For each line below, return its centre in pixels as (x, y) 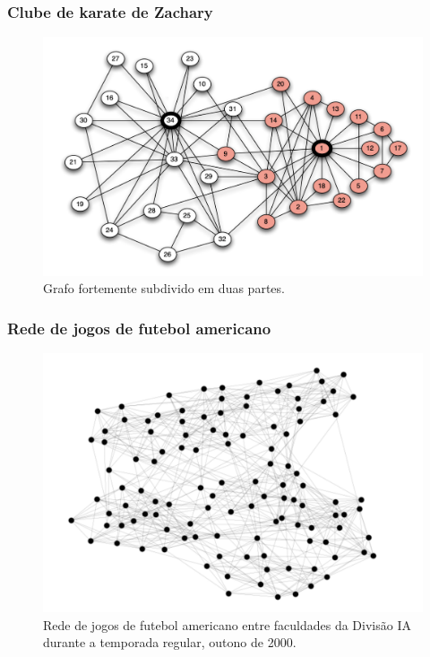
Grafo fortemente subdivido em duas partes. (164, 288)
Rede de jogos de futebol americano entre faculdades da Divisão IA (227, 624)
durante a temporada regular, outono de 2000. (170, 642)
